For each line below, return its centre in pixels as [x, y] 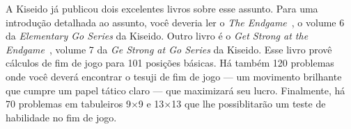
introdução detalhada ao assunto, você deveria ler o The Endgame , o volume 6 [175, 22]
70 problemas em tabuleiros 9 [68, 104]
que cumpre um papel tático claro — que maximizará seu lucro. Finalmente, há [175, 90]
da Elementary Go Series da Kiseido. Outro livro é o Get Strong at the [157, 36]
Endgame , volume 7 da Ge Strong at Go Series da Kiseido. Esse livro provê [169, 49]
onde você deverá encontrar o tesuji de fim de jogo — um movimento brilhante [174, 76]
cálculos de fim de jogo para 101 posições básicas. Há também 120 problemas [170, 63]
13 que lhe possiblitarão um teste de [249, 104]
